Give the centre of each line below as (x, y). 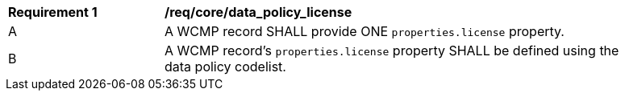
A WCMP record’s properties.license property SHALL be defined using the (392, 51)
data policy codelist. (225, 67)
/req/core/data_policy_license (258, 12)
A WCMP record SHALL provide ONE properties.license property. (365, 31)
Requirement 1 (53, 12)
